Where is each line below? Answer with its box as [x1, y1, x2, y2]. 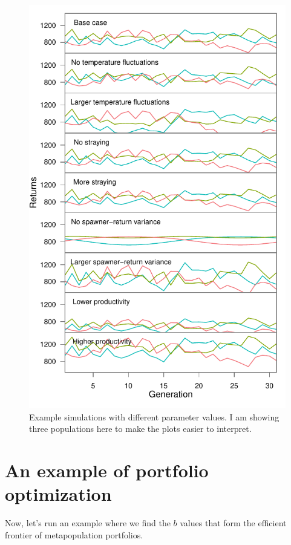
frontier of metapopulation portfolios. [5, 528, 143, 541]
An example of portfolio [5, 458, 209, 483]
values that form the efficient [180, 517, 287, 529]
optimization [5, 481, 112, 506]
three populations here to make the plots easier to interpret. [29, 422, 252, 435]
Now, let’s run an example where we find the [5, 517, 171, 529]
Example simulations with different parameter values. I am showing [29, 410, 280, 423]
